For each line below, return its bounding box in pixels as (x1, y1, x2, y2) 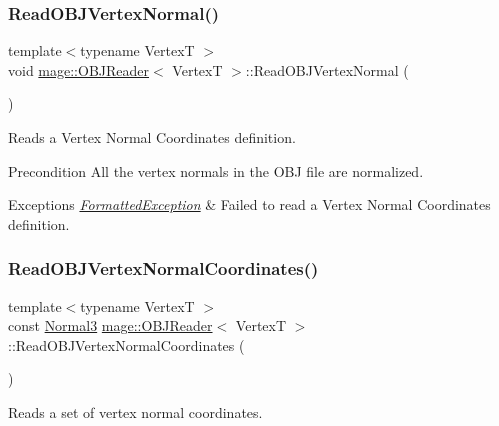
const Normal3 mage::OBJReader (8, 315, 213, 336)
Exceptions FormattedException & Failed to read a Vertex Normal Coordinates (8, 194, 491, 215)
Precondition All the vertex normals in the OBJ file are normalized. (8, 160, 424, 181)
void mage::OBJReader (8, 59, 150, 80)
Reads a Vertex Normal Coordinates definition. (8, 127, 296, 147)
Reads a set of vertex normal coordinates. (8, 401, 263, 422)
